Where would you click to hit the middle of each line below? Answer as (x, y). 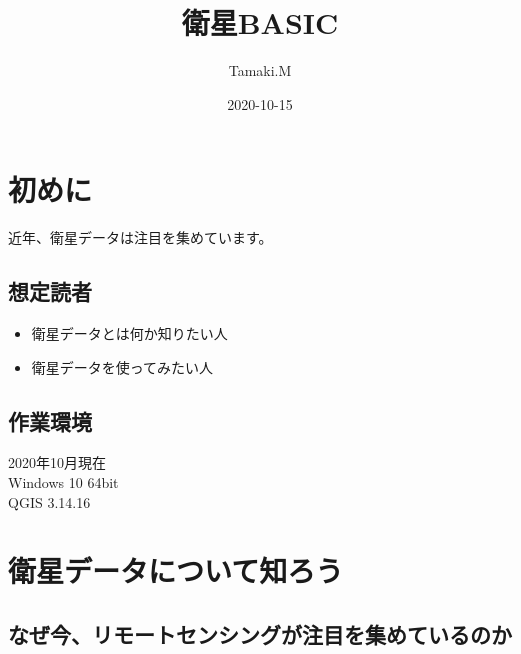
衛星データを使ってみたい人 (122, 366)
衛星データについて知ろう (176, 570)
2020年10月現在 (57, 462)
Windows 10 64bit (63, 482)
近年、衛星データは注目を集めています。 (140, 237)
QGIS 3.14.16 (49, 501)
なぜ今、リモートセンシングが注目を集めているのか (260, 633)
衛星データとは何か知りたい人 (129, 333)
